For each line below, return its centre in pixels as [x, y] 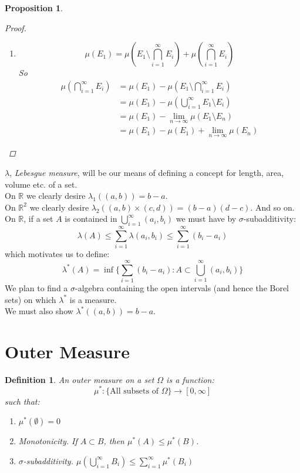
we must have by [206, 219]
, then [114, 441]
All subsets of [134, 391]
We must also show [39, 311]
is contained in [91, 219]
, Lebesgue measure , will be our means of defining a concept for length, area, [147, 172]
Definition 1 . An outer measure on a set [80, 379]
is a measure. [93, 299]
